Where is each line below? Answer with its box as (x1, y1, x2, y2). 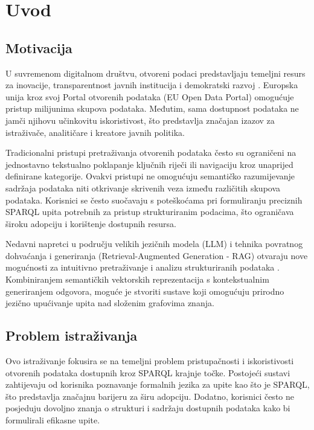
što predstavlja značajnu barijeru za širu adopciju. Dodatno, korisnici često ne (5, 390, 294, 402)
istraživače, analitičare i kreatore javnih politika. (5, 126, 185, 138)
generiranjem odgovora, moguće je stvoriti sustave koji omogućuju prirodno (5, 284, 284, 297)
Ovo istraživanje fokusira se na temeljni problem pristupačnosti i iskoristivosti (5, 355, 294, 367)
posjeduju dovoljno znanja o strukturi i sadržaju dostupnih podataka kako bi (5, 402, 290, 414)
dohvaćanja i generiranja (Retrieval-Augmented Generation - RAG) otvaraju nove (5, 249, 308, 262)
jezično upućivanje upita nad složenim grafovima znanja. (5, 297, 214, 309)
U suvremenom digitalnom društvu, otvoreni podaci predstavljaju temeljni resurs (5, 66, 306, 79)
